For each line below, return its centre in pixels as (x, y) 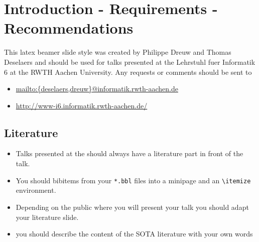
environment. (36, 190)
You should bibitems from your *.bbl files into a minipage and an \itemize (133, 180)
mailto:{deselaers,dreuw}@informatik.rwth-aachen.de (97, 89)
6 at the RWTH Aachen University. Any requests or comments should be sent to (128, 72)
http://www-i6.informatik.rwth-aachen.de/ (82, 105)
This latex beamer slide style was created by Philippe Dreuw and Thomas (118, 52)
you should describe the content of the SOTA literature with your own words (134, 234)
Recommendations (69, 28)
